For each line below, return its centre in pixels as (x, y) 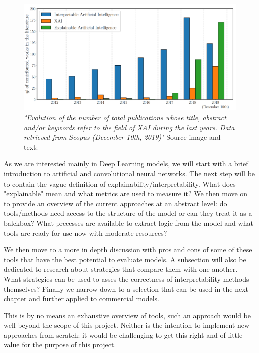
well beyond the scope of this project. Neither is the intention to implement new (127, 325)
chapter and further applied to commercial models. (82, 299)
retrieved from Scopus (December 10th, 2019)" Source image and (122, 137)
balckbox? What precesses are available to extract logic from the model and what (129, 222)
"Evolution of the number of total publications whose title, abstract (125, 117)
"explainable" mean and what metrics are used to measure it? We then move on (126, 193)
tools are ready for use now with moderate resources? (86, 232)
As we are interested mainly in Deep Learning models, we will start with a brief (126, 164)
